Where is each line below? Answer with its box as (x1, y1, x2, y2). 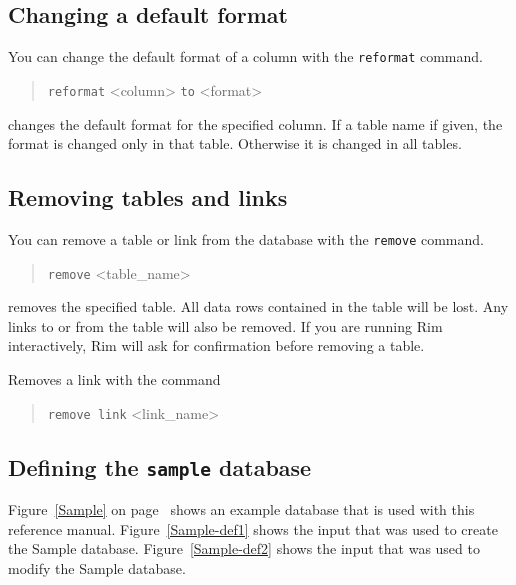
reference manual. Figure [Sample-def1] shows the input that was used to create (8, 518, 498, 539)
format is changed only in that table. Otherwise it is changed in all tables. (8, 133, 462, 154)
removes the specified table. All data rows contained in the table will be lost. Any (8, 296, 509, 317)
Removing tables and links (8, 182, 288, 213)
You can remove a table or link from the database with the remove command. (8, 228, 484, 249)
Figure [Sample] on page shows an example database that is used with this (8, 499, 475, 520)
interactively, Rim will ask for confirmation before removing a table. (8, 335, 425, 356)
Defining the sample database (8, 451, 312, 482)
